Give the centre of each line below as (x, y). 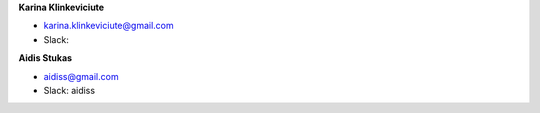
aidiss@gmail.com (81, 76)
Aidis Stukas (45, 58)
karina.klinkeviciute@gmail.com (108, 26)
